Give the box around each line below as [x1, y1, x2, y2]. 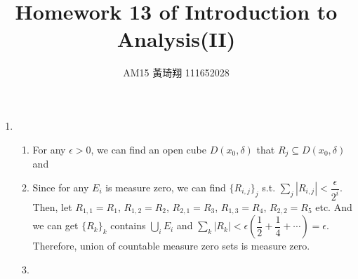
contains [110, 218, 146, 233]
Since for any [32, 180, 89, 195]
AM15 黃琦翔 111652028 [123, 65, 230, 80]
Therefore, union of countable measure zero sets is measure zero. [32, 238, 310, 253]
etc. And [315, 199, 352, 214]
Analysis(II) [117, 25, 236, 53]
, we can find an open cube [91, 142, 207, 156]
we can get [32, 218, 79, 233]
